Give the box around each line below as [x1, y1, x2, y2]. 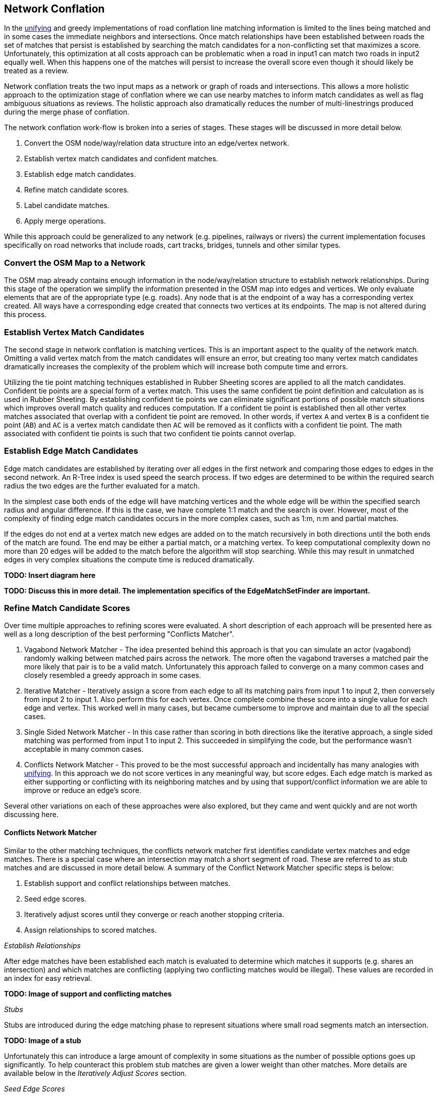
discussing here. [4, 810, 59, 819]
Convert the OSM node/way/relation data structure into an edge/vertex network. [24, 139, 289, 148]
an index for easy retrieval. [4, 973, 93, 982]
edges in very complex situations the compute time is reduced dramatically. [4, 555, 254, 564]
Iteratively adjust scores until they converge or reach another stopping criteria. [24, 910, 284, 919]
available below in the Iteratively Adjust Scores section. [4, 1068, 187, 1077]
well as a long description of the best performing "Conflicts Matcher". [4, 630, 234, 639]
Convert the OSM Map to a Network [4, 257, 146, 268]
